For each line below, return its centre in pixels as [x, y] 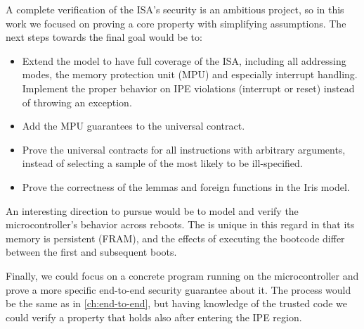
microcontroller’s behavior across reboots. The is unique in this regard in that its [180, 224]
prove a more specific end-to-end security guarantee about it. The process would [178, 289]
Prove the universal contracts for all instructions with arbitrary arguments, [184, 149]
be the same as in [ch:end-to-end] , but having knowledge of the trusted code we [176, 303]
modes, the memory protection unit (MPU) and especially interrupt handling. [190, 74]
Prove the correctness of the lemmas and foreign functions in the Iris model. [186, 186]
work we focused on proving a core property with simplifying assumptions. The [176, 23]
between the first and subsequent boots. [91, 252]
